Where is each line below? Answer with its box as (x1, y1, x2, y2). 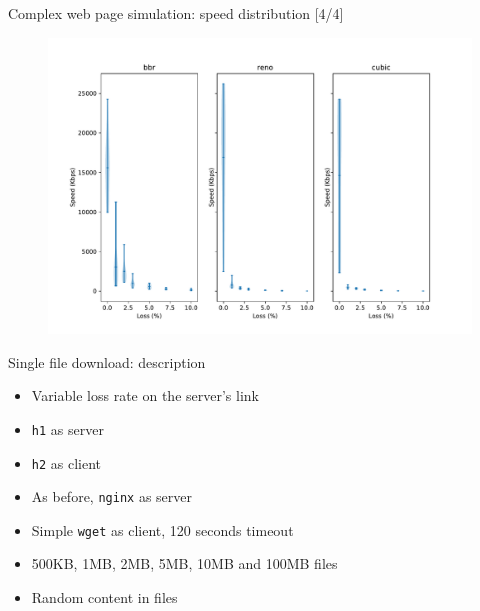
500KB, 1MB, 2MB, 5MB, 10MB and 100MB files (31, 553, 338, 574)
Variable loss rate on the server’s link (31, 385, 259, 406)
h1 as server (31, 418, 104, 439)
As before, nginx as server (31, 486, 192, 507)
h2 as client (31, 452, 102, 473)
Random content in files (31, 587, 178, 608)
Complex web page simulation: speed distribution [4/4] (8, 3, 344, 23)
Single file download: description (8, 351, 206, 372)
